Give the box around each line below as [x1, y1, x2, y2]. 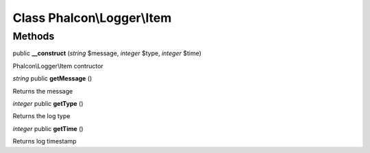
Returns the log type [12, 112, 71, 120]
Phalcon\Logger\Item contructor [12, 61, 104, 70]
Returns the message [12, 87, 73, 95]
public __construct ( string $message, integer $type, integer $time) [12, 49, 202, 57]
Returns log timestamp [12, 137, 77, 145]
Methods [12, 30, 55, 42]
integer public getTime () [12, 124, 84, 133]
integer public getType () [12, 99, 84, 107]
